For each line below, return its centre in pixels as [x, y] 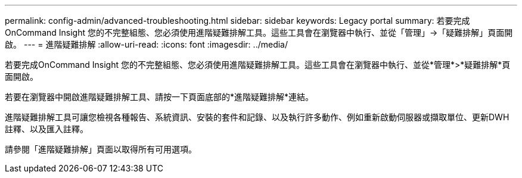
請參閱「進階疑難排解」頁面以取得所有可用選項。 [101, 149]
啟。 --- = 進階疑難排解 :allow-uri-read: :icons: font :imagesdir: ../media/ [147, 44]
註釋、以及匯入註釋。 [46, 129]
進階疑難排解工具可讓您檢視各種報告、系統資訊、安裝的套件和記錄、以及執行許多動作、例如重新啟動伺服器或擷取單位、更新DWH [257, 117]
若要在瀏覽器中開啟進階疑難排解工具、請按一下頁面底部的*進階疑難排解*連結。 [159, 97]
